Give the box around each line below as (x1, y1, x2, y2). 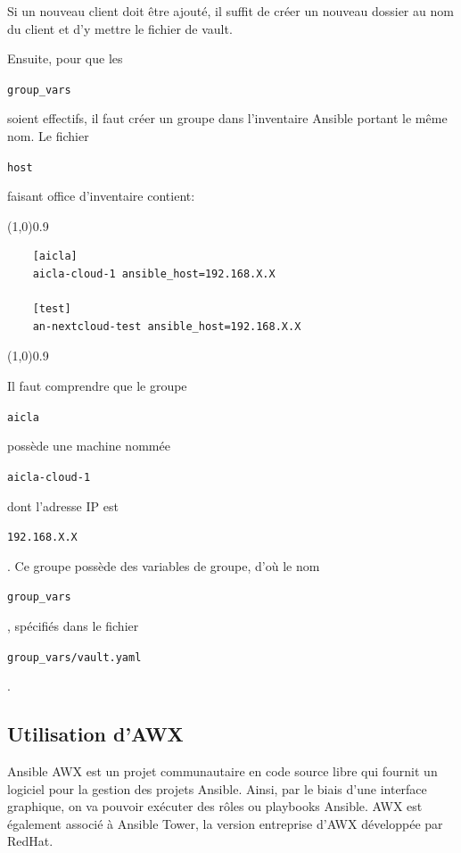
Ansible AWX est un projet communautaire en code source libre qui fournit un (7, 762, 438, 781)
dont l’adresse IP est (7, 496, 119, 515)
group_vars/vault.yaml (7, 650, 142, 664)
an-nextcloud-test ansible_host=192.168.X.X (32, 319, 301, 333)
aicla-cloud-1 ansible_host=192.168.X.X (32, 268, 276, 281)
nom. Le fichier (7, 127, 89, 145)
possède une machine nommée (7, 436, 170, 455)
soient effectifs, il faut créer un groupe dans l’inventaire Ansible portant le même (7, 109, 448, 128)
